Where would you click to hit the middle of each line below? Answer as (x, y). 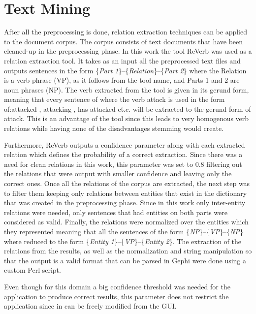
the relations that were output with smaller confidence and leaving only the (118, 173)
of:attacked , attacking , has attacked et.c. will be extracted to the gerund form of (128, 109)
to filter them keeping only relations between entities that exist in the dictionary (126, 193)
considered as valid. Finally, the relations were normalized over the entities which (126, 222)
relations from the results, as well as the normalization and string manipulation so (128, 251)
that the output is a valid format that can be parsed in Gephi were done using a (125, 260)
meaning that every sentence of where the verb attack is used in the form (114, 99)
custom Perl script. (32, 270)
